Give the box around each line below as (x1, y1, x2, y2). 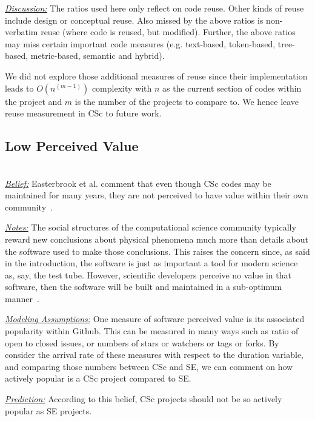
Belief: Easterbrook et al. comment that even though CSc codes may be (5, 177, 271, 189)
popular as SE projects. (5, 404, 92, 417)
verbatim (5, 25, 38, 38)
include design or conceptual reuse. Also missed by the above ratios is (5, 13, 264, 26)
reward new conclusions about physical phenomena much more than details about (5, 232, 308, 245)
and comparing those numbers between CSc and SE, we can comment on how (5, 360, 293, 372)
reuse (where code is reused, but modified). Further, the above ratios (41, 25, 296, 38)
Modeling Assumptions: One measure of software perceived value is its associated (5, 312, 305, 325)
